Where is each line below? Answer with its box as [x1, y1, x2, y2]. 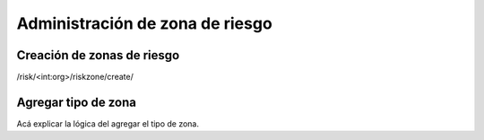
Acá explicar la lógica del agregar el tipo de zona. [16, 118, 200, 129]
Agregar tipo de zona [16, 94, 136, 109]
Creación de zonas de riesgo [16, 48, 180, 63]
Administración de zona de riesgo [16, 13, 272, 33]
